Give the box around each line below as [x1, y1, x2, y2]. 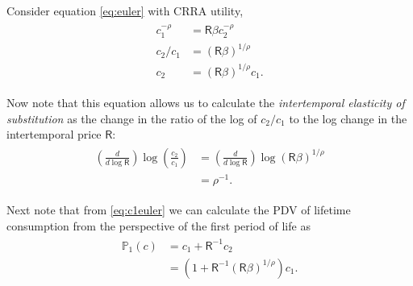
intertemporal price [6, 126, 102, 143]
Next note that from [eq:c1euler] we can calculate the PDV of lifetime [6, 201, 351, 218]
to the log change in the [289, 110, 407, 126]
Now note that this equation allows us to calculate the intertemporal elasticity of [6, 93, 405, 110]
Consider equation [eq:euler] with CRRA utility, [6, 2, 244, 19]
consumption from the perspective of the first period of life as [6, 217, 311, 234]
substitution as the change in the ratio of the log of [6, 110, 257, 126]
